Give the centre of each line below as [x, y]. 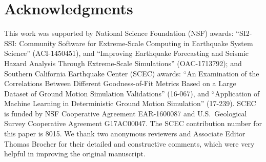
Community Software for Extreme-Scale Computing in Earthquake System [136, 43]
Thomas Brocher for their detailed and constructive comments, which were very [129, 143]
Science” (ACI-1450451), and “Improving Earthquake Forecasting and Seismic [127, 53]
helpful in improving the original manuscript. [75, 154]
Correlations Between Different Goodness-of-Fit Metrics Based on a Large [120, 83]
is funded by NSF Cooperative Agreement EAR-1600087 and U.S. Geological [126, 113]
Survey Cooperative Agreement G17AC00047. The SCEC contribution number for [133, 123]
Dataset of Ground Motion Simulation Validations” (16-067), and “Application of [132, 93]
